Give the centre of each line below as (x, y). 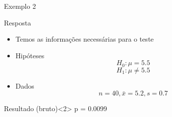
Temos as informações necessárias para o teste (85, 39)
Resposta (18, 22)
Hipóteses (30, 55)
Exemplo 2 (20, 6)
